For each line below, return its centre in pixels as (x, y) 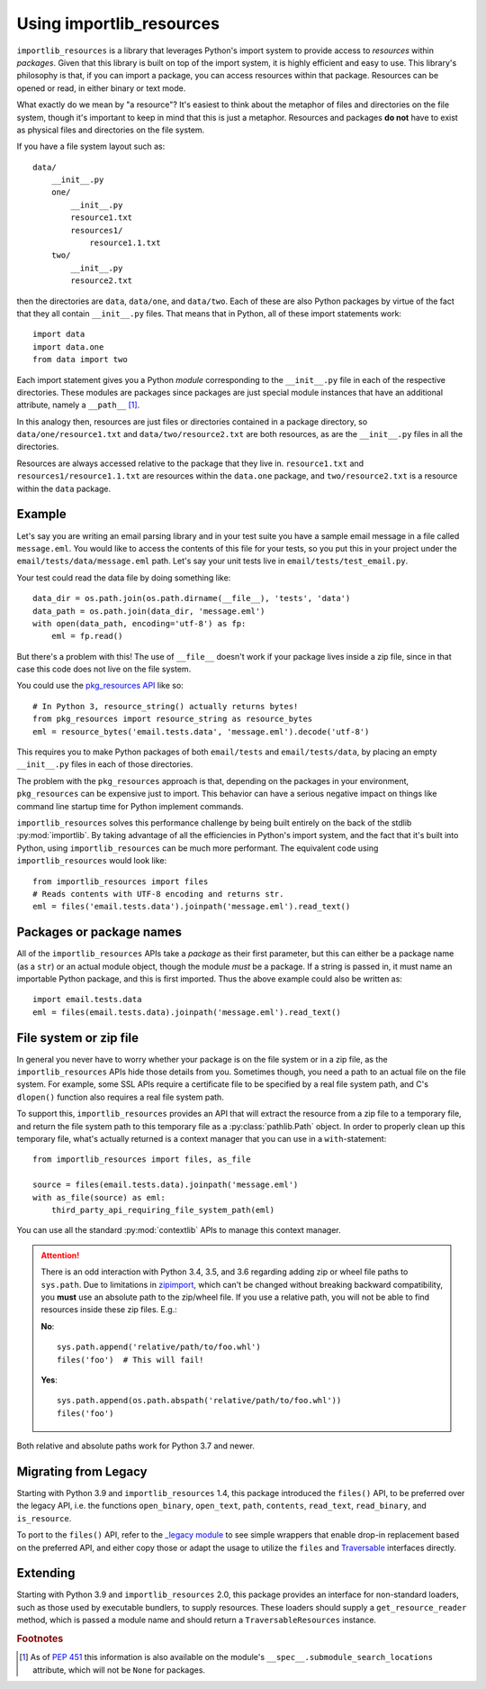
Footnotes (40, 1639)
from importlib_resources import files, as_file (142, 1159)
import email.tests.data (87, 1000)
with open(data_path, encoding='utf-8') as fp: (139, 623)
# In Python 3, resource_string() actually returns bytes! (166, 706)
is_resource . (44, 1518)
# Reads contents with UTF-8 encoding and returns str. (158, 894)
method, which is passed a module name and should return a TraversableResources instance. (197, 1620)
